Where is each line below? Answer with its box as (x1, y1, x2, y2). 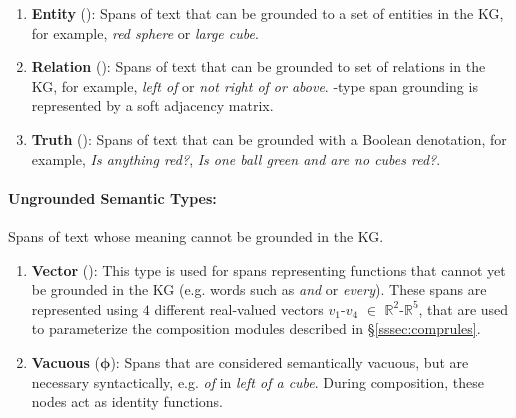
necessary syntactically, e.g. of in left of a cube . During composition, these (31, 371, 484, 392)
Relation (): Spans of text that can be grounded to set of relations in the (31, 56, 486, 77)
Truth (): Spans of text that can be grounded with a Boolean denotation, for (31, 128, 507, 149)
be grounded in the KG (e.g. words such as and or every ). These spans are (31, 279, 487, 300)
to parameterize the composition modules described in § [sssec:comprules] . (31, 318, 481, 339)
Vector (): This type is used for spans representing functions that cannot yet (31, 259, 506, 280)
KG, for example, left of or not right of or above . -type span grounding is (31, 75, 478, 96)
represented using (31, 298, 139, 319)
